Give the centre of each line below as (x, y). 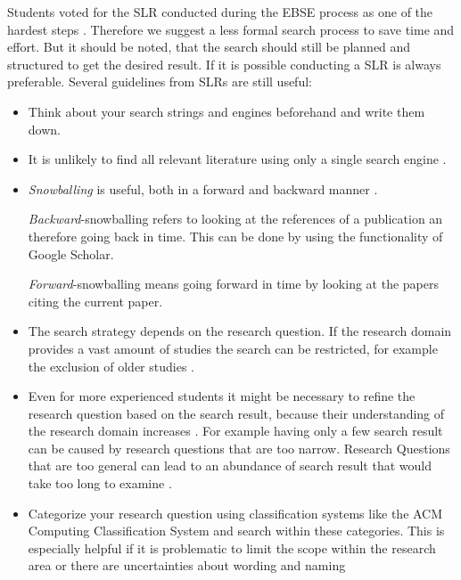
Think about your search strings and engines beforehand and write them (226, 111)
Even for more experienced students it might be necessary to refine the (222, 396)
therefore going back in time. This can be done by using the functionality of (235, 236)
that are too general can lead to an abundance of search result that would (230, 466)
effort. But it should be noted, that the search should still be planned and (209, 47)
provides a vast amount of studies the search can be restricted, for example (233, 348)
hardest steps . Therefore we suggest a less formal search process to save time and (231, 29)
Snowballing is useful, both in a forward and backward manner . (203, 188)
